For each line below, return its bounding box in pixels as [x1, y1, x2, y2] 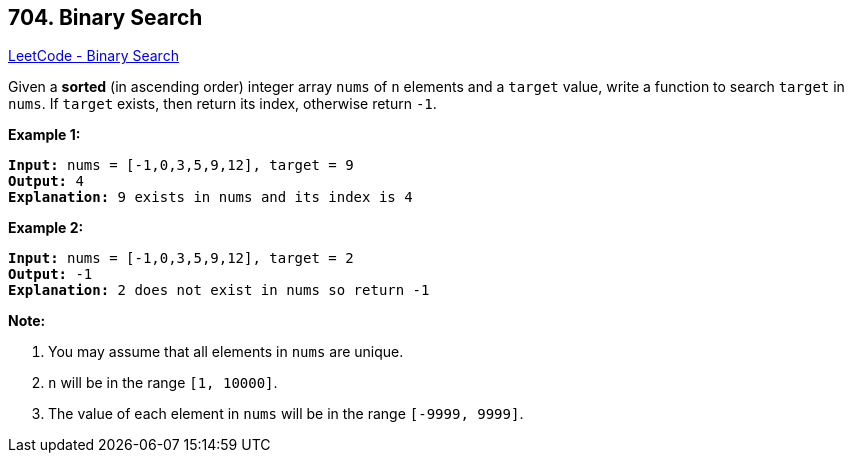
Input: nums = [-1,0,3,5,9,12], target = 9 [8, 157, 354, 174]
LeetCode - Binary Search [8, 47, 179, 65]
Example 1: [8, 126, 81, 144]
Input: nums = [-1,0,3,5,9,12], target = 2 [8, 250, 354, 267]
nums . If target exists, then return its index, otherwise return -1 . [8, 95, 437, 113]
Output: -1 [8, 266, 93, 283]
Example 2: [8, 219, 84, 237]
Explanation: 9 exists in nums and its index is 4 [8, 189, 413, 206]
